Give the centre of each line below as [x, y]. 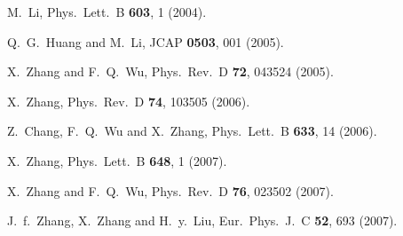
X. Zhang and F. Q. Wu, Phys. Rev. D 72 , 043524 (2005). [170, 71]
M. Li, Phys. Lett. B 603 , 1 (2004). [107, 12]
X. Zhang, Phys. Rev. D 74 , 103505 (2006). [129, 101]
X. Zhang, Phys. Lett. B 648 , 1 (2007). [117, 160]
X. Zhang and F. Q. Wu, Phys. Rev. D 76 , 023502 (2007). [170, 190]
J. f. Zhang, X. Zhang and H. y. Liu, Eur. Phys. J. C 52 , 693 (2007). [202, 220]
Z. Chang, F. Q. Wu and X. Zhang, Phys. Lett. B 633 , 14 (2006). [192, 131]
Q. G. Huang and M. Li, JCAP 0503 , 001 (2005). [146, 41]
